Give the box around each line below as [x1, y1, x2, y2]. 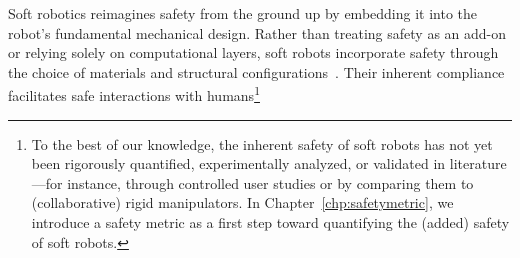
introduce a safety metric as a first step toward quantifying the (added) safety [31, 212, 510, 232]
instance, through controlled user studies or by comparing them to [67, 172, 474, 193]
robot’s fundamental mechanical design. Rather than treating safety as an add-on [8, 22, 507, 43]
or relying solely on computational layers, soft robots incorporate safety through [8, 42, 499, 63]
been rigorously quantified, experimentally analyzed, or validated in [31, 153, 446, 174]
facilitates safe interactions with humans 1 [8, 82, 260, 106]
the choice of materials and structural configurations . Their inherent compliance [8, 61, 505, 82]
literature [449, 153, 507, 174]
